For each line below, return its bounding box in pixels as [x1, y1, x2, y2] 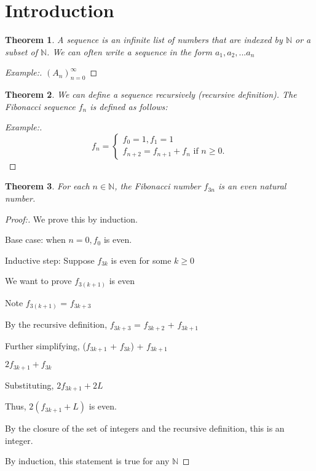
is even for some [111, 253, 172, 266]
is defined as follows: [90, 100, 168, 113]
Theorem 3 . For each [5, 180, 90, 192]
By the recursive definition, [5, 318, 108, 331]
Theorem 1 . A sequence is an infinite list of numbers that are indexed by [5, 33, 283, 46]
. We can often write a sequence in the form [47, 45, 212, 58]
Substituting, [5, 378, 54, 391]
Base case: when [5, 233, 66, 246]
